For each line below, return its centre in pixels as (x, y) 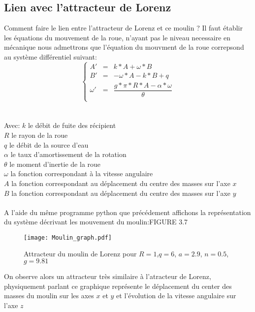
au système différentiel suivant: (50, 56)
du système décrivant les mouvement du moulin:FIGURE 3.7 (96, 222)
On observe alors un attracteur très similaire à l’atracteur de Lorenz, (108, 276)
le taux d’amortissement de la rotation (68, 154)
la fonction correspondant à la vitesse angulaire (82, 173)
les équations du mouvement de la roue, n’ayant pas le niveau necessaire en (117, 37)
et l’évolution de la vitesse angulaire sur (176, 296)
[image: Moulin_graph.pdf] (68, 237)
